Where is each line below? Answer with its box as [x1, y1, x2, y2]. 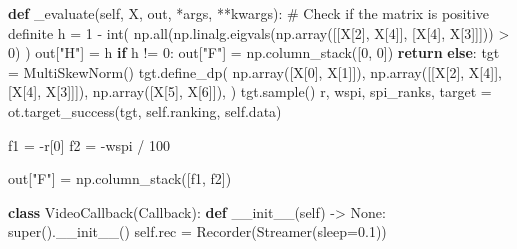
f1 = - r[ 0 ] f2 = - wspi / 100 [8, 134, 171, 155]
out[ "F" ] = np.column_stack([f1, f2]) [8, 168, 232, 189]
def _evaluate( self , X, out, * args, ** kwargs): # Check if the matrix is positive [8, 3, 490, 23]
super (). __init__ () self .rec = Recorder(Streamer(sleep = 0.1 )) [8, 221, 387, 242]
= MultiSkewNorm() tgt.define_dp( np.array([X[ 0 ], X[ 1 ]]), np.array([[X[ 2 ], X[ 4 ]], [8, 61, 502, 82]
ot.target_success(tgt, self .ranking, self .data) [8, 100, 282, 121]
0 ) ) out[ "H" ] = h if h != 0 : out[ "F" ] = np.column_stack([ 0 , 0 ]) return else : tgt [8, 42, 500, 63]
